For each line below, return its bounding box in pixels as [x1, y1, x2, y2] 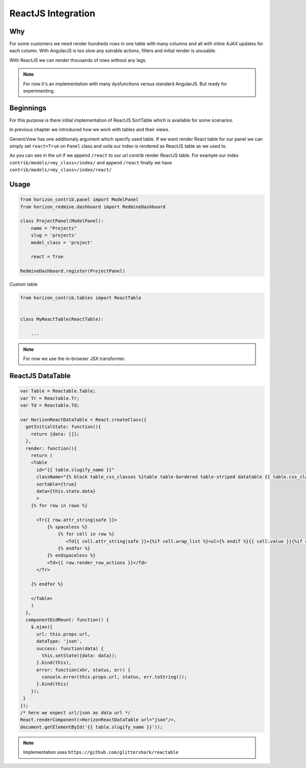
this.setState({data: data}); [41, 653, 117, 658]
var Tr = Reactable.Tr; [20, 395, 80, 401]
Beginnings [9, 104, 47, 112]
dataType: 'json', [36, 638, 83, 644]
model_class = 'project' [31, 239, 93, 245]
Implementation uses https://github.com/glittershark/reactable [23, 749, 178, 755]
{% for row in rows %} [31, 502, 88, 508]
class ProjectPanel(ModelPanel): [20, 218, 104, 224]
